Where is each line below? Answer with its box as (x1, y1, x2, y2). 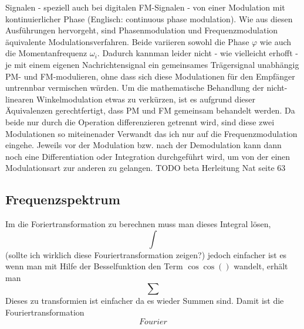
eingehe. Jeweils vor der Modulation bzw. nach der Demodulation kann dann (5, 139, 282, 151)
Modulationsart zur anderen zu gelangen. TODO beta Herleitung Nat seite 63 (5, 162, 286, 174)
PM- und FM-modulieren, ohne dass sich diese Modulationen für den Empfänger (5, 70, 295, 82)
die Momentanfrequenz (5, 47, 87, 59)
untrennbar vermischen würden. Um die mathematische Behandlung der (5, 81, 264, 94)
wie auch (259, 35, 292, 47)
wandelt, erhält (234, 260, 288, 272)
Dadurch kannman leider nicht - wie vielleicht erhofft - (102, 47, 298, 59)
